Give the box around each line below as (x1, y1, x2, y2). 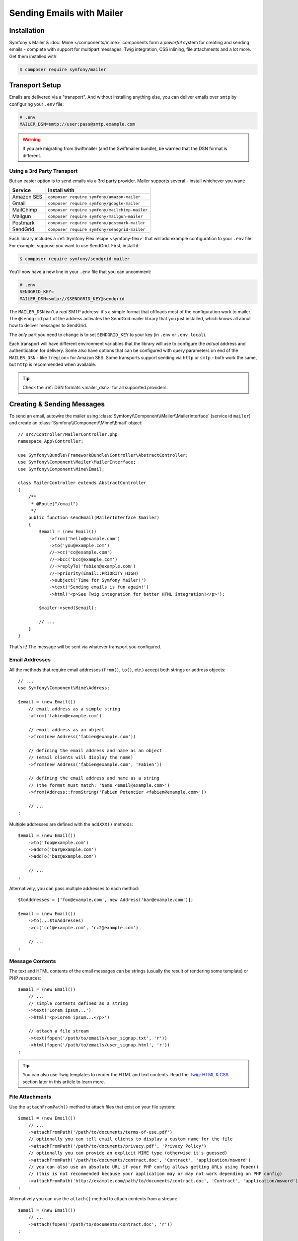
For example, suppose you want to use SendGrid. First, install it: (9, 242, 140, 248)
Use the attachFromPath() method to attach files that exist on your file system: (9, 1103, 176, 1109)
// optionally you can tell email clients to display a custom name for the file (28, 1136, 233, 1142)
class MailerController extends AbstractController (18, 480, 147, 486)
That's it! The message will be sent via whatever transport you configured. (9, 644, 161, 650)
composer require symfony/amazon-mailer (48, 194, 141, 200)
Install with (48, 187, 74, 194)
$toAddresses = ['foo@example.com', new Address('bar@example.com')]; (18, 897, 194, 903)
